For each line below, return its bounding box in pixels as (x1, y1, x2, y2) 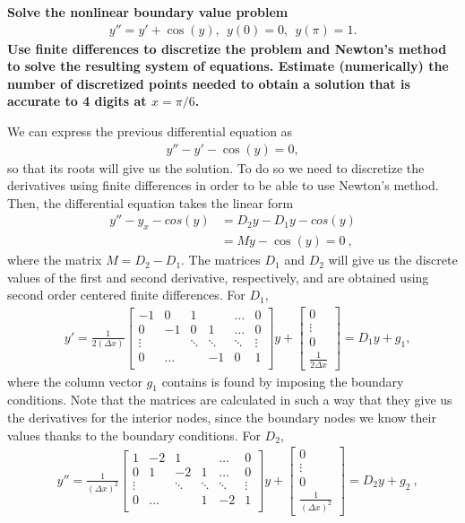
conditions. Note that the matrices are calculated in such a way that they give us (7, 390, 452, 409)
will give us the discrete (328, 250, 458, 269)
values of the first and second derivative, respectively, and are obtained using (7, 267, 429, 286)
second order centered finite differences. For (7, 285, 245, 304)
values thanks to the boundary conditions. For (7, 425, 261, 444)
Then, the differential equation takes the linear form (7, 193, 294, 212)
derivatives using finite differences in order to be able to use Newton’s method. (7, 176, 439, 195)
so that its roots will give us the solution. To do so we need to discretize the (7, 158, 425, 177)
